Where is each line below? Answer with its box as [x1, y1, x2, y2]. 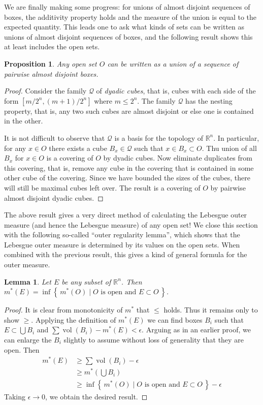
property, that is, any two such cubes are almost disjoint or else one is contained [4, 105, 254, 116]
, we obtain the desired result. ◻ [45, 391, 148, 402]
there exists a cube [49, 142, 107, 153]
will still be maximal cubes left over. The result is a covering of [4, 182, 201, 193]
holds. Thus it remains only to [163, 304, 258, 315]
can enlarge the [4, 334, 52, 345]
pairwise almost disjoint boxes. [4, 68, 98, 79]
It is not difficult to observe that [4, 132, 105, 143]
